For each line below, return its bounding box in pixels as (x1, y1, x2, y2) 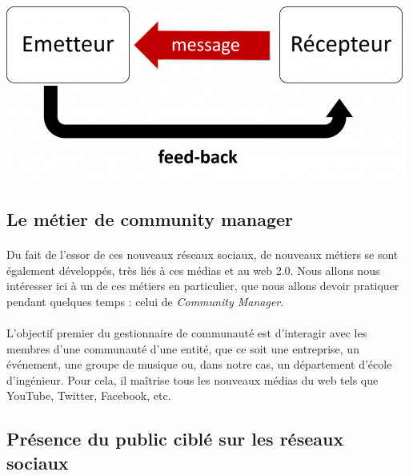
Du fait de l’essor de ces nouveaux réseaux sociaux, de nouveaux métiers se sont (6, 245, 399, 262)
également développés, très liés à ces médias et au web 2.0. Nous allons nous (6, 261, 380, 278)
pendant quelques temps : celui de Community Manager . (6, 292, 284, 309)
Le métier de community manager (6, 206, 294, 231)
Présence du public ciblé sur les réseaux (6, 426, 344, 451)
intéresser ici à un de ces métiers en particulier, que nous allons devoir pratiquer (6, 277, 399, 294)
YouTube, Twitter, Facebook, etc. (6, 387, 171, 404)
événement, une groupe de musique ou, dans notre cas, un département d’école (6, 356, 392, 373)
